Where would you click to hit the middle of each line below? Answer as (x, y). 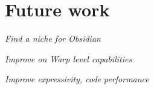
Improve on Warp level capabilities (69, 58)
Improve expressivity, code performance (77, 79)
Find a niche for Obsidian (53, 38)
